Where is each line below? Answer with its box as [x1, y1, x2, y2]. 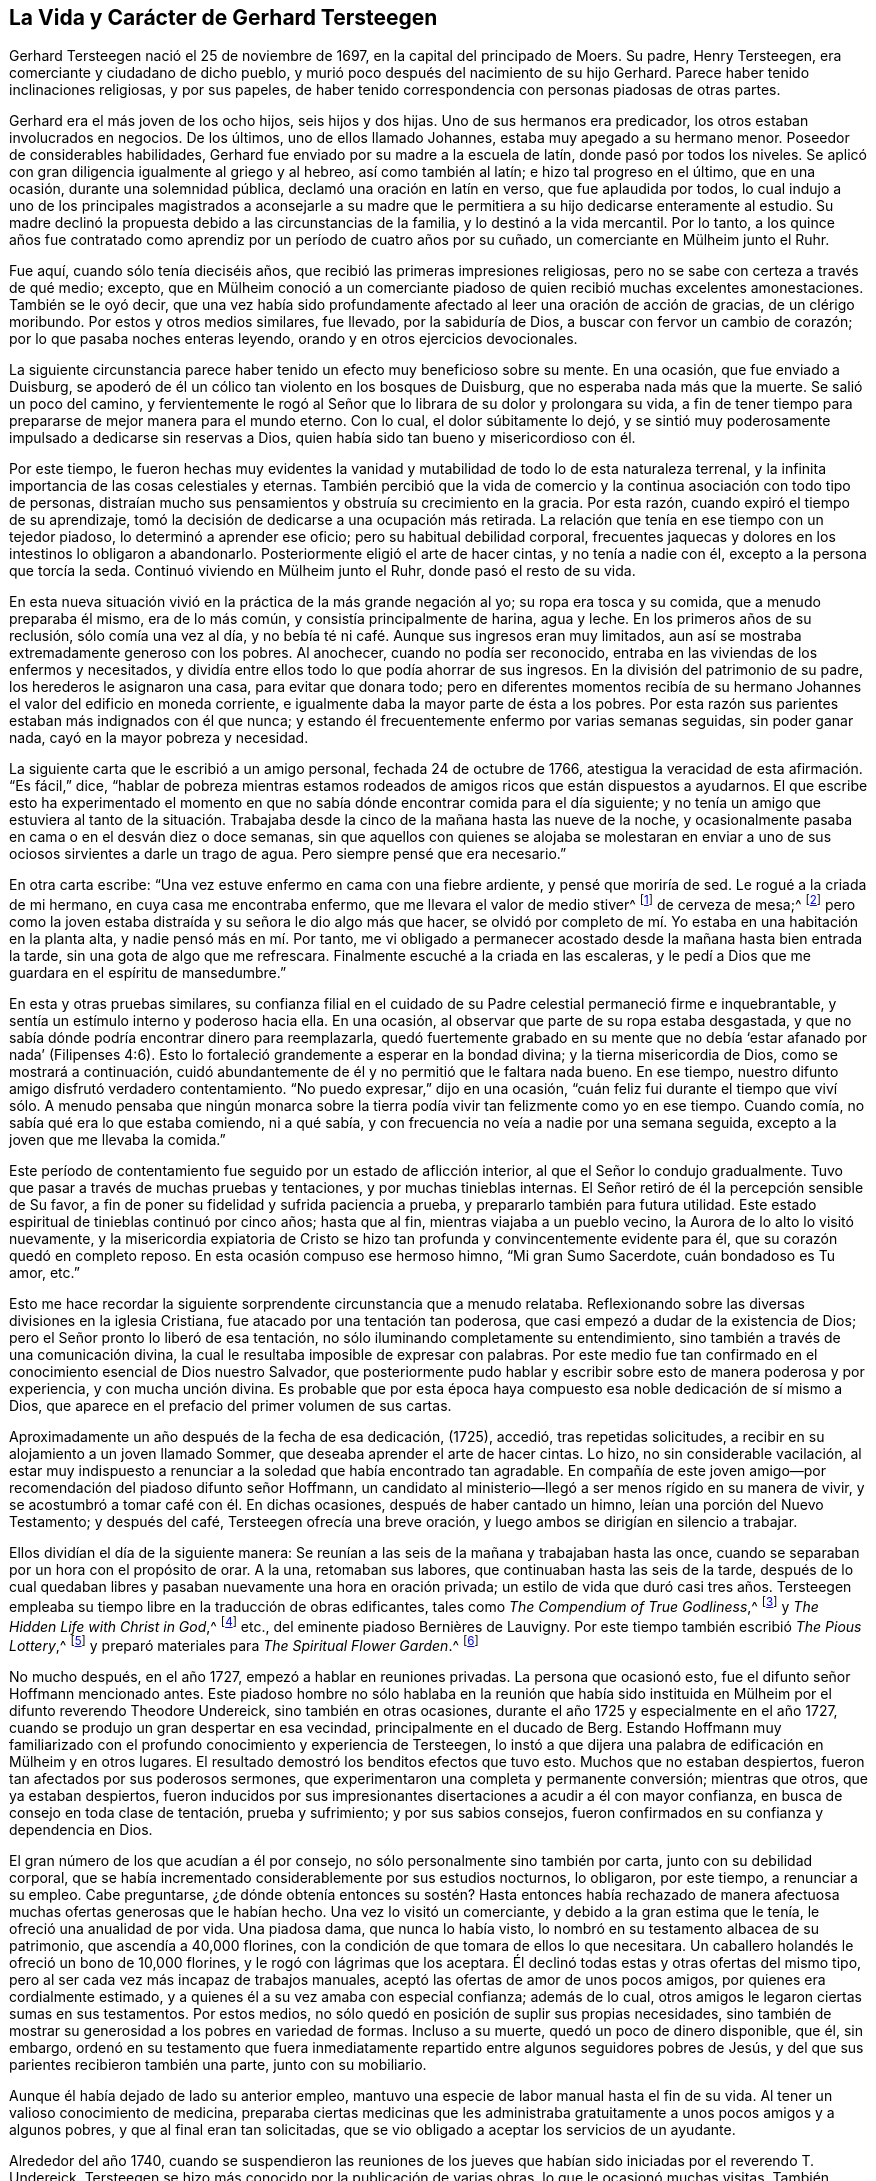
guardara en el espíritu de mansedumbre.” [9, 964, 287, 982]
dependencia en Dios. [9, 1821, 153, 1839]
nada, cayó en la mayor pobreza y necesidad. [9, 729, 309, 747]
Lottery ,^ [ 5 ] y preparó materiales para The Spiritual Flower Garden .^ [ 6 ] [9, 1634, 479, 1655]
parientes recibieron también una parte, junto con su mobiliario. [9, 2056, 427, 2074]
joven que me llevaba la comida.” [9, 1131, 226, 1149]
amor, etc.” [9, 1264, 80, 1282]
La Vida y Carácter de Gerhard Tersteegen [9, 5, 438, 30]
